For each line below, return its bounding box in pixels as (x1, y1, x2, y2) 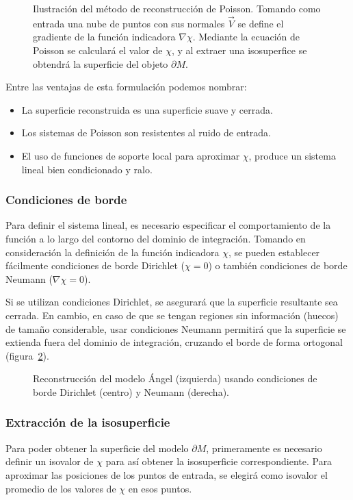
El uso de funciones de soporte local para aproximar (21, 148, 240, 162)
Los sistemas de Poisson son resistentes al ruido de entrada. (21, 125, 271, 140)
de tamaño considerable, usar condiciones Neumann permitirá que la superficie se (5, 321, 346, 336)
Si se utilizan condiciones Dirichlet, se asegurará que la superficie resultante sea (5, 295, 338, 309)
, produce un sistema (248, 148, 336, 162)
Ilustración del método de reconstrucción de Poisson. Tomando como (33, 1, 321, 15)
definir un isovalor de (5, 454, 94, 468)
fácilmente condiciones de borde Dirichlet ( (5, 258, 185, 273)
